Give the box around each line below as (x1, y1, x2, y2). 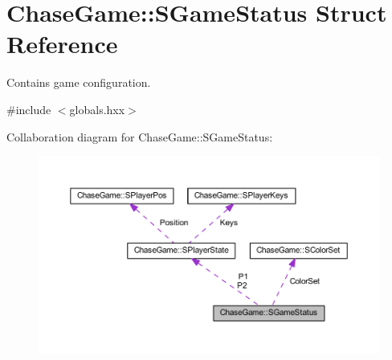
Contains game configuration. (6, 74, 151, 91)
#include (6, 100, 51, 117)
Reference (6, 27, 118, 60)
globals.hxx (69, 100, 125, 117)
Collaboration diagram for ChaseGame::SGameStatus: (6, 128, 273, 145)
